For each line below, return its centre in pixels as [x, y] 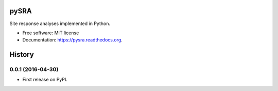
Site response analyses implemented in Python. [60, 24]
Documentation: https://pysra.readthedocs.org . [73, 40]
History [22, 54]
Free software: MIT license [51, 33]
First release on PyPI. [45, 80]
